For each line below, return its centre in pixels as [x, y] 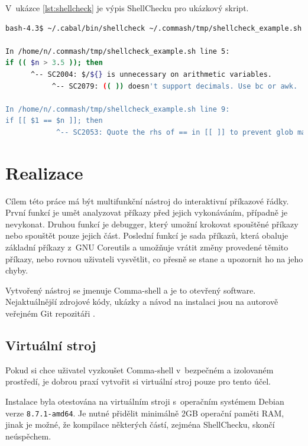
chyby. [17, 270]
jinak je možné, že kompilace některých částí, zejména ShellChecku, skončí [140, 424]
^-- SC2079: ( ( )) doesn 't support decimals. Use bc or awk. [175, 86]
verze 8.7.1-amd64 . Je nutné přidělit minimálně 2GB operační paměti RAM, [145, 413]
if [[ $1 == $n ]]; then [54, 121]
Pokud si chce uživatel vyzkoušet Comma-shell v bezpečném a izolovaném [140, 370]
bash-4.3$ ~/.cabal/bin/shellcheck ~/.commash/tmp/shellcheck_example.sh [154, 28]
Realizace [44, 172]
